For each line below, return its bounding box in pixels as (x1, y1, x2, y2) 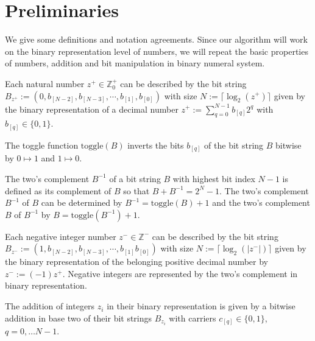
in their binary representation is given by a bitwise (107, 300, 296, 312)
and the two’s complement (212, 196, 310, 209)
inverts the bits (127, 138, 184, 151)
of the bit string (204, 138, 264, 151)
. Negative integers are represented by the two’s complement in (62, 267, 298, 279)
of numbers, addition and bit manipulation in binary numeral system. (5, 57, 265, 69)
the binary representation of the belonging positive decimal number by (5, 255, 269, 268)
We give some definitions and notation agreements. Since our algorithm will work (5, 33, 308, 46)
